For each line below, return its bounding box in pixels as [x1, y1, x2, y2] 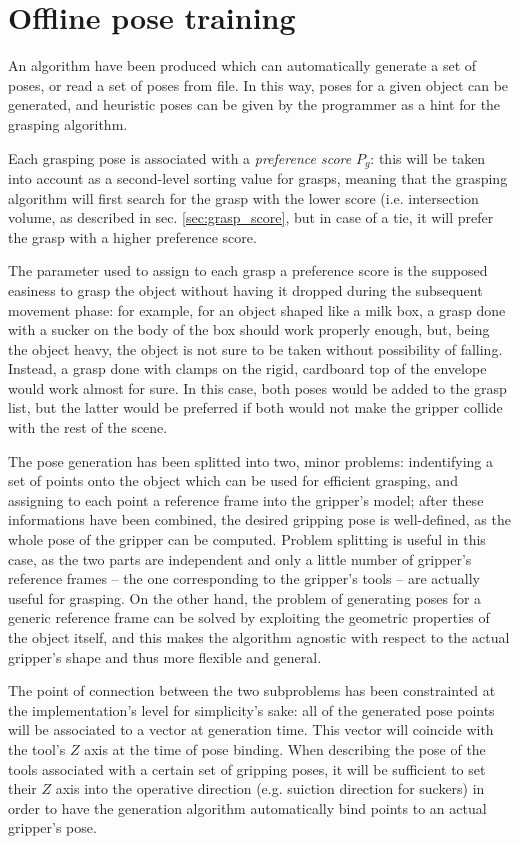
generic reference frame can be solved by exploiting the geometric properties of [8, 607, 490, 628]
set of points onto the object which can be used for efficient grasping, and [8, 470, 458, 491]
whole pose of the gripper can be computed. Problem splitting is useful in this [8, 529, 486, 550]
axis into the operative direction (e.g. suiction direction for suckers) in [55, 778, 485, 799]
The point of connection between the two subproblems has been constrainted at [8, 680, 496, 701]
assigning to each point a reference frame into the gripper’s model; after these [8, 489, 484, 510]
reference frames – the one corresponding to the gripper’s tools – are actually [8, 568, 480, 589]
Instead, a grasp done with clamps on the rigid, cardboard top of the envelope [8, 358, 487, 379]
